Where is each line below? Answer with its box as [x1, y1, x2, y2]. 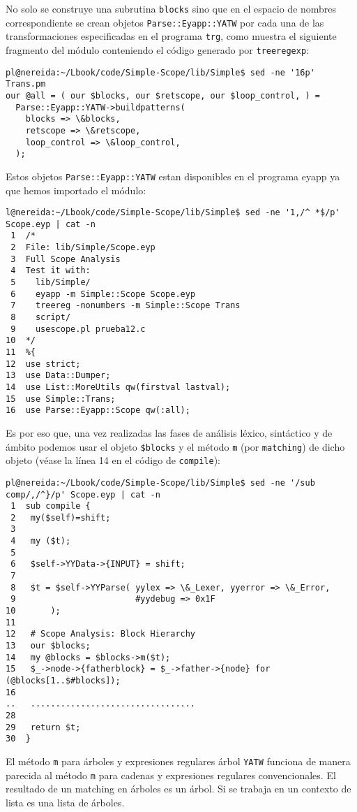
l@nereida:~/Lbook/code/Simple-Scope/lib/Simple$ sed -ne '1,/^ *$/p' [6, 208, 340, 218]
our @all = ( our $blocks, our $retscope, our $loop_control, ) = [6, 90, 321, 101]
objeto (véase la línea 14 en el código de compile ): [6, 453, 221, 467]
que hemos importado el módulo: [6, 182, 146, 197]
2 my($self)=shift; [10, 512, 111, 523]
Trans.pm [6, 79, 46, 89]
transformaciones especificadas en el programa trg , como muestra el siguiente [6, 29, 337, 43]
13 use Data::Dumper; [6, 370, 111, 381]
